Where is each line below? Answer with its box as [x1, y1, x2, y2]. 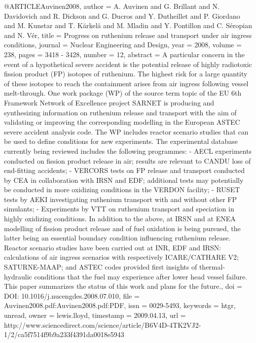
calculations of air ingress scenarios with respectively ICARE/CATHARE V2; [4, 252, 239, 262]
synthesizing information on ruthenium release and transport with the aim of [4, 107, 237, 117]
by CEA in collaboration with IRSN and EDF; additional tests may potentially [4, 174, 244, 185]
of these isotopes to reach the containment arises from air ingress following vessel [4, 78, 249, 88]
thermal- [199, 262, 225, 272]
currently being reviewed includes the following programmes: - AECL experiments [4, 145, 252, 156]
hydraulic [4, 271, 32, 281]
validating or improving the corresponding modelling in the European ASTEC [4, 117, 240, 127]
